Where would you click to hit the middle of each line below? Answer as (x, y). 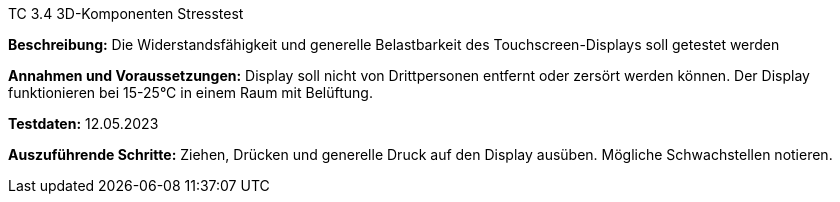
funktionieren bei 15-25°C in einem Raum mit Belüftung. (190, 92)
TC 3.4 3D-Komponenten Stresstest (126, 13)
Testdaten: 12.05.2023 (83, 123)
